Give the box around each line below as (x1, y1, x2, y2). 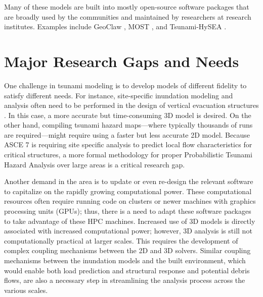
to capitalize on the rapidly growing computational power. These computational (4, 186, 252, 196)
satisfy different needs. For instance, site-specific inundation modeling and (4, 90, 233, 100)
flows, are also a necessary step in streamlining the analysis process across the (4, 275, 245, 285)
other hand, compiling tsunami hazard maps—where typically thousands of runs (4, 120, 253, 130)
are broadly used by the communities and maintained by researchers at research (4, 11, 251, 22)
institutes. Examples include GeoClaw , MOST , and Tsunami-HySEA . (4, 21, 227, 32)
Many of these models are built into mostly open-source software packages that (4, 2, 249, 12)
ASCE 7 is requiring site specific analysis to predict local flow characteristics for (4, 139, 252, 150)
